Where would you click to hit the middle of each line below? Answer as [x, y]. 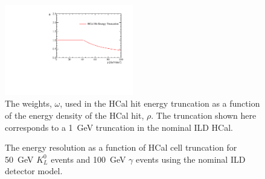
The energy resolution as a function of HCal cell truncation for [121, 147]
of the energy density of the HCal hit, [75, 115]
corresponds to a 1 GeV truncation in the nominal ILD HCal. [119, 127]
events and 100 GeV [88, 159]
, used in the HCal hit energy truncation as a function [160, 103]
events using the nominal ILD [191, 159]
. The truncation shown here [204, 115]
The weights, [28, 103]
